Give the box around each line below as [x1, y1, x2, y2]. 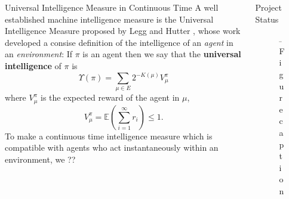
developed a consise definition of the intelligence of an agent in [5, 36, 233, 48]
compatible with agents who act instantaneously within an [5, 141, 219, 154]
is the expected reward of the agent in [41, 91, 180, 104]
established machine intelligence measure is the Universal [5, 13, 214, 25]
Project [255, 1, 282, 13]
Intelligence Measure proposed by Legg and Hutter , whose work [5, 24, 241, 37]
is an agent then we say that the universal [82, 48, 241, 60]
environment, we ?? [5, 153, 76, 165]
